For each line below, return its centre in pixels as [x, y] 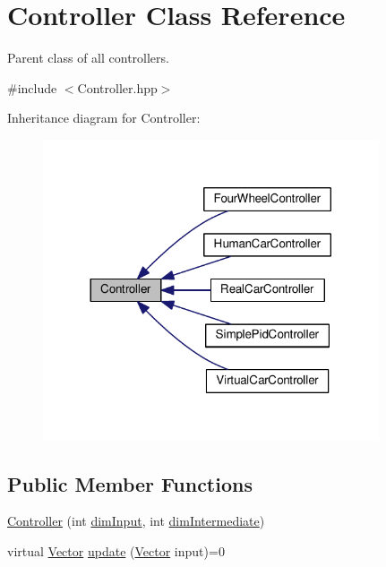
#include [32, 87]
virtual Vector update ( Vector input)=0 [116, 550]
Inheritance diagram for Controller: [104, 118]
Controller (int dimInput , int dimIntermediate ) [136, 521]
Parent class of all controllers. [88, 58]
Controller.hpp [117, 87]
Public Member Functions [130, 483]
